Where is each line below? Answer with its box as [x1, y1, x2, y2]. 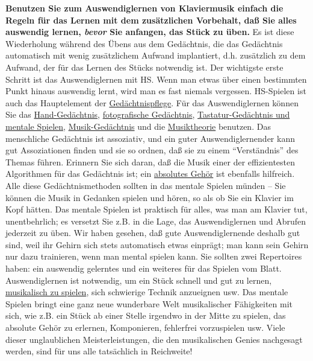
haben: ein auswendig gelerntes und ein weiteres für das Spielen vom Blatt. [5, 262, 282, 275]
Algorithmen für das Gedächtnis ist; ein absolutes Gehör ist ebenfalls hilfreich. [5, 167, 295, 180]
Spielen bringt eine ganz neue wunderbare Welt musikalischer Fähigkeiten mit [5, 297, 293, 310]
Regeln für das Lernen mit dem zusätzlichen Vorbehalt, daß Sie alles [5, 13, 297, 26]
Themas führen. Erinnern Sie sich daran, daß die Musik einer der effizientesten [5, 155, 296, 168]
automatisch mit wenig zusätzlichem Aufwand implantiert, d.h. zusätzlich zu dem [5, 49, 306, 62]
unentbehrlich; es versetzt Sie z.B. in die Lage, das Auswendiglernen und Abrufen [5, 214, 306, 227]
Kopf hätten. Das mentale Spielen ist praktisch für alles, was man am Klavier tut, [5, 203, 308, 216]
